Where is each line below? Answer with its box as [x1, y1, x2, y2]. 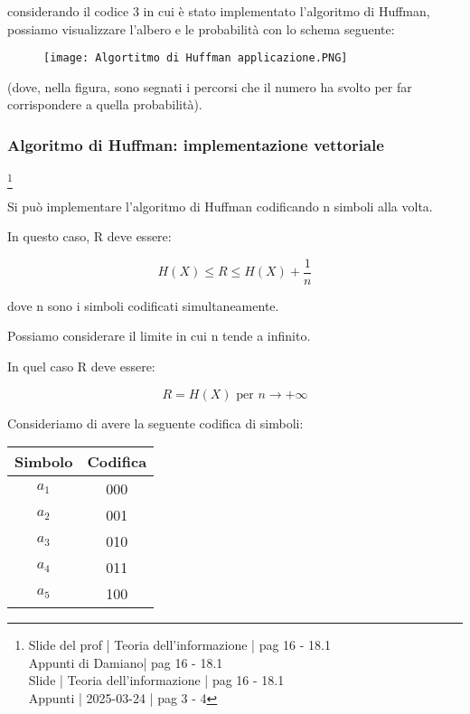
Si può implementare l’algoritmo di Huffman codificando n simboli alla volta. [7, 196, 433, 215]
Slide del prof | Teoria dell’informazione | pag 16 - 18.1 [28, 635, 331, 654]
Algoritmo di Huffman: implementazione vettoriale [7, 133, 384, 155]
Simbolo [14, 451, 73, 473]
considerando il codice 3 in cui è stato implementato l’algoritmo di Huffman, [7, 2, 430, 20]
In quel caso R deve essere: [7, 357, 155, 376]
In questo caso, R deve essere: [7, 227, 172, 246]
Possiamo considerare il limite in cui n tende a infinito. [7, 326, 311, 345]
